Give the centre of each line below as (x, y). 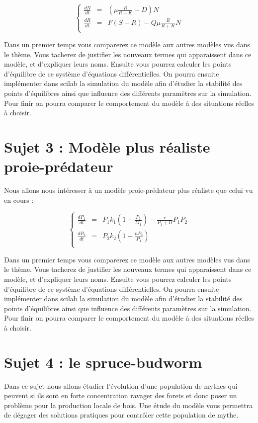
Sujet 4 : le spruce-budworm (103, 362)
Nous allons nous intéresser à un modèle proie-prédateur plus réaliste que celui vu (129, 190)
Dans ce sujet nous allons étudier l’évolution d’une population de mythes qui (121, 385)
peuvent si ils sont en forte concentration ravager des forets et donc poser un (121, 395)
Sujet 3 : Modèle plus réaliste (107, 146)
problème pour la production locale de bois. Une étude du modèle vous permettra (129, 405)
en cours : (19, 200)
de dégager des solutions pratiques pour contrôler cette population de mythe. (121, 415)
